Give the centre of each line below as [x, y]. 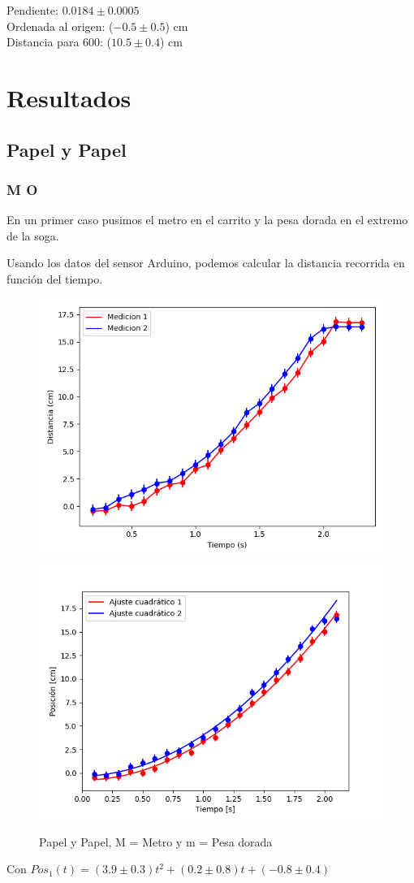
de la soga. [33, 235]
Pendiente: [32, 10]
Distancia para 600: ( [59, 42]
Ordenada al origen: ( [60, 26]
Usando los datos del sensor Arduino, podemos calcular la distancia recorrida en [206, 263]
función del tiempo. [55, 278]
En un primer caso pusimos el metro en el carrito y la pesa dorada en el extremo [207, 220]
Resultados [69, 97]
